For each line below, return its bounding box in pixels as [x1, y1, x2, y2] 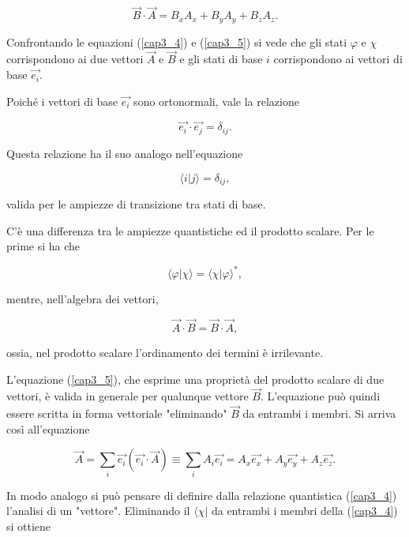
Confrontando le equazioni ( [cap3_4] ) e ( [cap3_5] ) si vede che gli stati [6, 33, 347, 50]
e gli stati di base [179, 51, 263, 67]
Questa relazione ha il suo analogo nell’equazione [6, 145, 243, 161]
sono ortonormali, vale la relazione [133, 92, 299, 109]
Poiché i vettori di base [6, 92, 118, 109]
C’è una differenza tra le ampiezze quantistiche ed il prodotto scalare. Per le [6, 222, 374, 238]
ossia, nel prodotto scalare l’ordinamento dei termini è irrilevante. [6, 344, 324, 361]
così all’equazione [6, 420, 90, 437]
